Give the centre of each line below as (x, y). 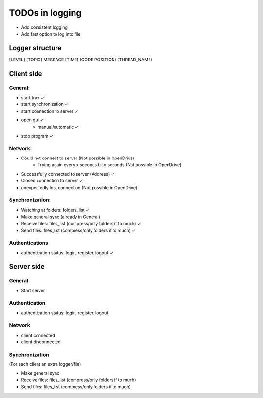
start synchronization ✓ (45, 104)
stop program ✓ (37, 136)
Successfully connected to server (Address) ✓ (68, 174)
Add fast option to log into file (51, 34)
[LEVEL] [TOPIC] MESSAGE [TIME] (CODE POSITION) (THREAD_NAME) (81, 60)
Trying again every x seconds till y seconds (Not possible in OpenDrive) (110, 165)
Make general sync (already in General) (61, 217)
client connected (38, 335)
